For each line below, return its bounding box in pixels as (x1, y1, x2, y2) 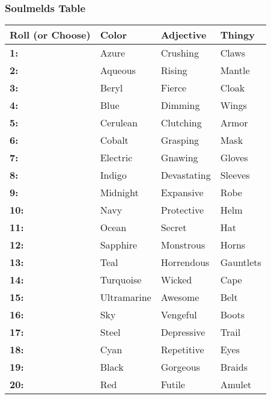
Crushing (160, 46, 199, 60)
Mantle (220, 63, 250, 78)
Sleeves (220, 168, 250, 182)
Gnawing (160, 150, 198, 165)
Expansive (160, 185, 204, 200)
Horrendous (160, 255, 210, 270)
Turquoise (100, 273, 142, 287)
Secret (160, 220, 187, 235)
